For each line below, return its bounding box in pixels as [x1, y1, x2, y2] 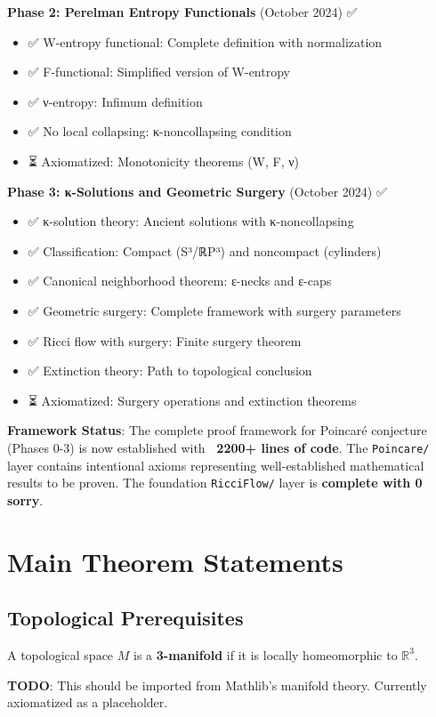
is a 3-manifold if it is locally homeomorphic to [133, 645, 398, 664]
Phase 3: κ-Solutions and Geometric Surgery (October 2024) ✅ [7, 181, 387, 200]
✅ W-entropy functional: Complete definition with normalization [28, 32, 383, 51]
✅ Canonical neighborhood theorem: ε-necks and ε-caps [28, 271, 332, 290]
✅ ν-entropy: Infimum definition [28, 92, 203, 110]
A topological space [7, 645, 114, 664]
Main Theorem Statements [7, 543, 343, 579]
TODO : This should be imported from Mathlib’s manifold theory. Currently [7, 675, 427, 694]
